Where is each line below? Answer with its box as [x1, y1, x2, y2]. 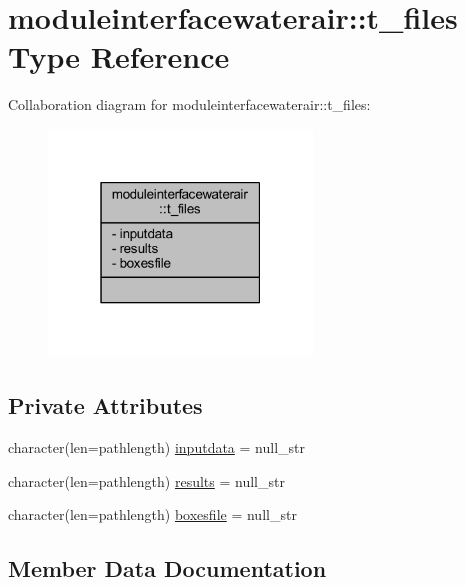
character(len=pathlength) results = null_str [8, 470, 285, 491]
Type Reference [8, 36, 230, 77]
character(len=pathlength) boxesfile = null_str [8, 504, 297, 525]
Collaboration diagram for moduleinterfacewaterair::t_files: [8, 94, 371, 115]
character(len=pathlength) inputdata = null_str [8, 436, 305, 457]
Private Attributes [8, 390, 203, 421]
